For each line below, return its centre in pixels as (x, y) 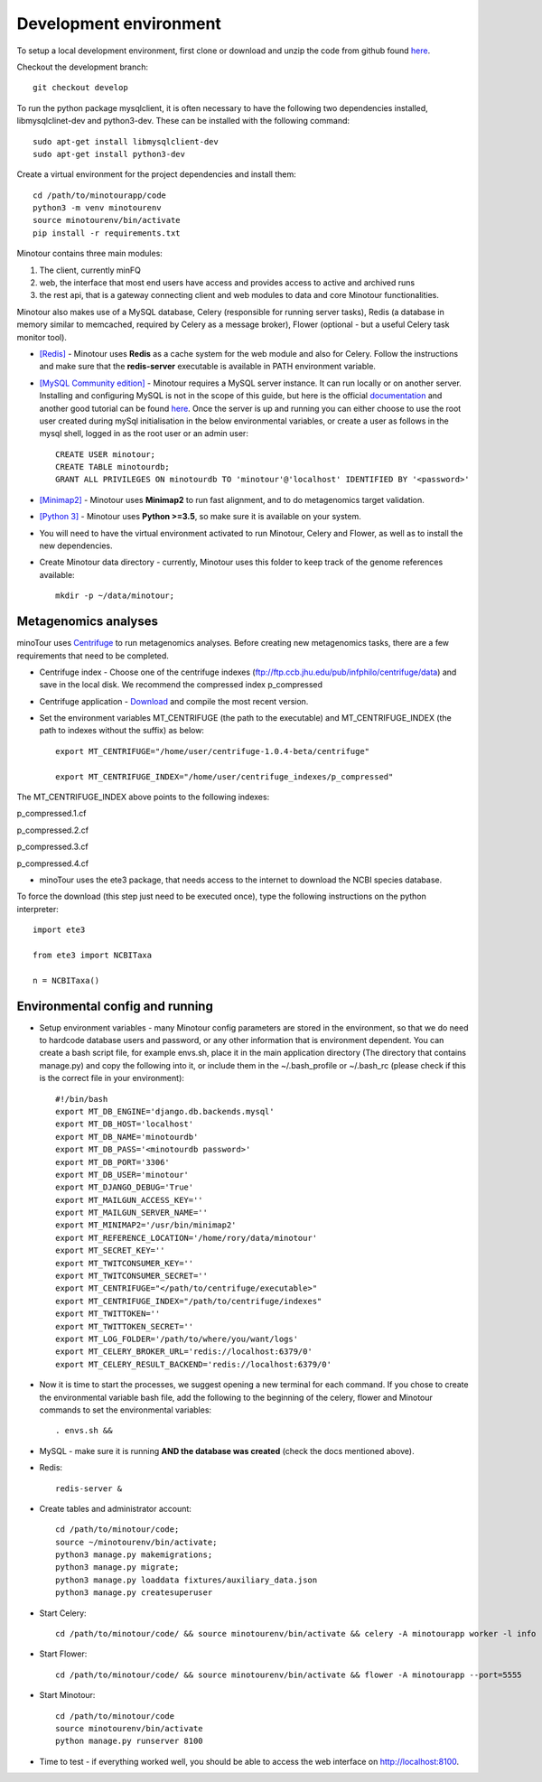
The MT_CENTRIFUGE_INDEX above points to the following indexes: (143, 797)
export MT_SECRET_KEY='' (110, 1250)
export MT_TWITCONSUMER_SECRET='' (131, 1276)
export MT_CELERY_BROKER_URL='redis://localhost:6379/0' (184, 1352)
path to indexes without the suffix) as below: (122, 731)
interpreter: (37, 909)
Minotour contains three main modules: (89, 254)
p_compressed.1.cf (51, 814)
